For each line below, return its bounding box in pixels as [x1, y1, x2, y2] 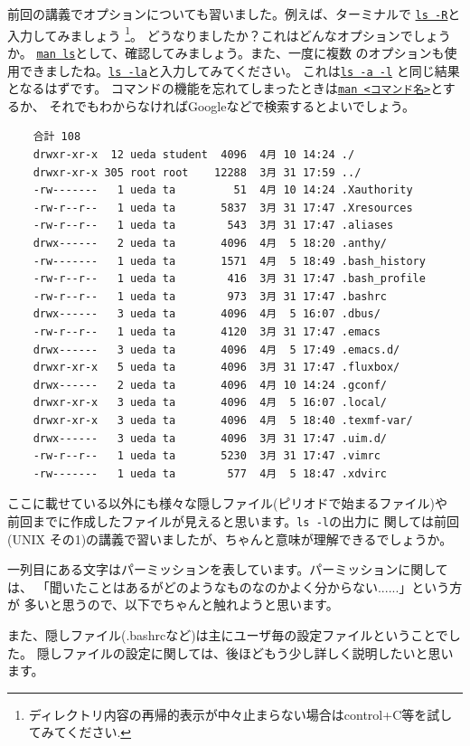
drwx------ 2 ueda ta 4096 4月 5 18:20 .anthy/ [33, 237, 387, 250]
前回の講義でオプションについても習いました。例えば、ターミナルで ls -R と [7, 5, 461, 23]
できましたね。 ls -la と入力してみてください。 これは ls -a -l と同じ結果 [19, 61, 460, 80]
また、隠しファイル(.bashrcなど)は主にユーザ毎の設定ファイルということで [7, 625, 448, 644]
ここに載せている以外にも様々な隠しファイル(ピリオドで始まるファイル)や [7, 494, 447, 513]
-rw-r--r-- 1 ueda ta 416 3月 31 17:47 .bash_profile [33, 272, 426, 286]
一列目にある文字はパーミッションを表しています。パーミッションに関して [7, 560, 448, 579]
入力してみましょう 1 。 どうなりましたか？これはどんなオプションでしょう [7, 23, 451, 44]
